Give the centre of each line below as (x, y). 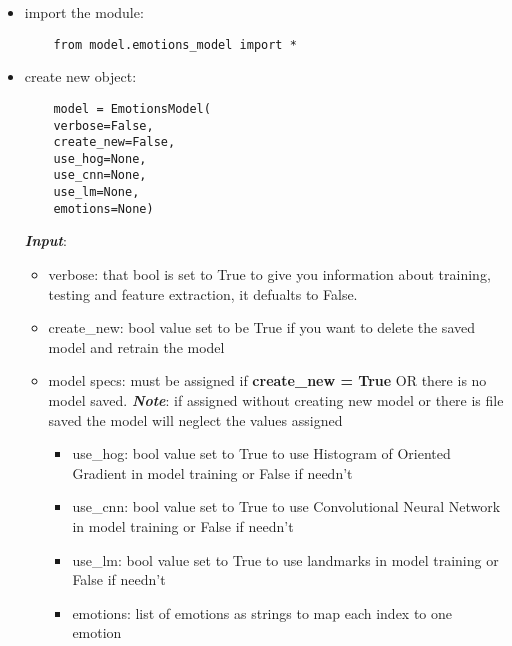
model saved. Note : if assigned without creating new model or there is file (276, 400)
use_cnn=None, (100, 175)
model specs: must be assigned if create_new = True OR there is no (267, 380)
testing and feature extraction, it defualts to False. (203, 293)
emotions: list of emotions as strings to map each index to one (262, 612)
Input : (45, 240)
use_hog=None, (100, 158)
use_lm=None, (96, 192)
